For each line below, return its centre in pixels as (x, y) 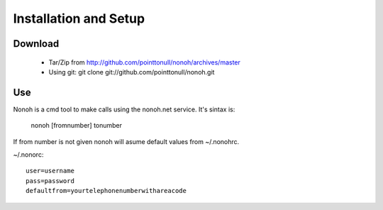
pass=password (50, 181)
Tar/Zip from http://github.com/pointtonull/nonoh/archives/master (145, 62)
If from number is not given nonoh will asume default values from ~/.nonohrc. (126, 141)
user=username (50, 171)
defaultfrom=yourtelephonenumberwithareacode (106, 191)
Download (36, 44)
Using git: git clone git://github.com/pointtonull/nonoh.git (132, 72)
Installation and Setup (79, 18)
